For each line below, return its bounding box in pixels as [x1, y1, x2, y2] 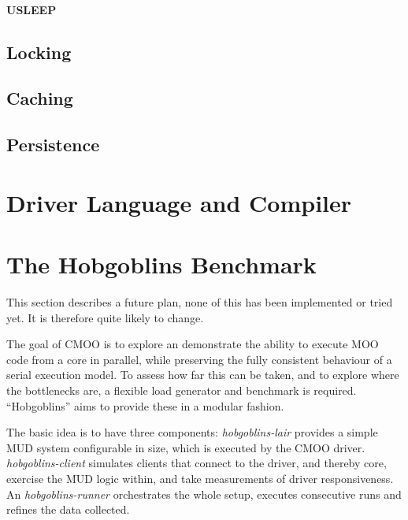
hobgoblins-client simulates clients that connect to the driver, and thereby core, [6, 455, 387, 471]
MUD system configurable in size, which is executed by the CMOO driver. [6, 439, 365, 455]
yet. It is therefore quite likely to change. [6, 309, 204, 325]
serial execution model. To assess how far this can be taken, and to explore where [6, 366, 399, 383]
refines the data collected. [6, 501, 130, 518]
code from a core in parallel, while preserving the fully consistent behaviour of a [6, 351, 392, 367]
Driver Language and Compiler [6, 186, 352, 218]
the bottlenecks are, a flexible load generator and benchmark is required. [6, 382, 357, 398]
